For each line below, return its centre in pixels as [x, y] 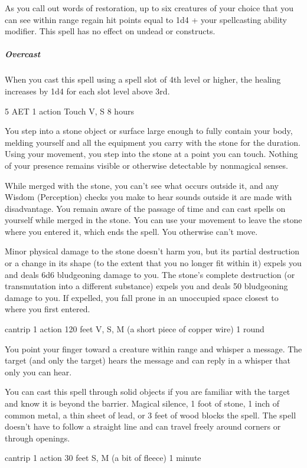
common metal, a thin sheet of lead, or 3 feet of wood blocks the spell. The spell [151, 415]
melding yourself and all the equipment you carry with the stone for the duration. [153, 142]
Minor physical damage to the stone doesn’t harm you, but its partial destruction [152, 251]
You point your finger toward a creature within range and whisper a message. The [153, 348]
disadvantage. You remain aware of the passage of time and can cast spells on [145, 208]
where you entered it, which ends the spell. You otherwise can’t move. [131, 231]
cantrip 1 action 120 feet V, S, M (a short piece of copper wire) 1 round [135, 329]
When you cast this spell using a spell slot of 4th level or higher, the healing [143, 79]
